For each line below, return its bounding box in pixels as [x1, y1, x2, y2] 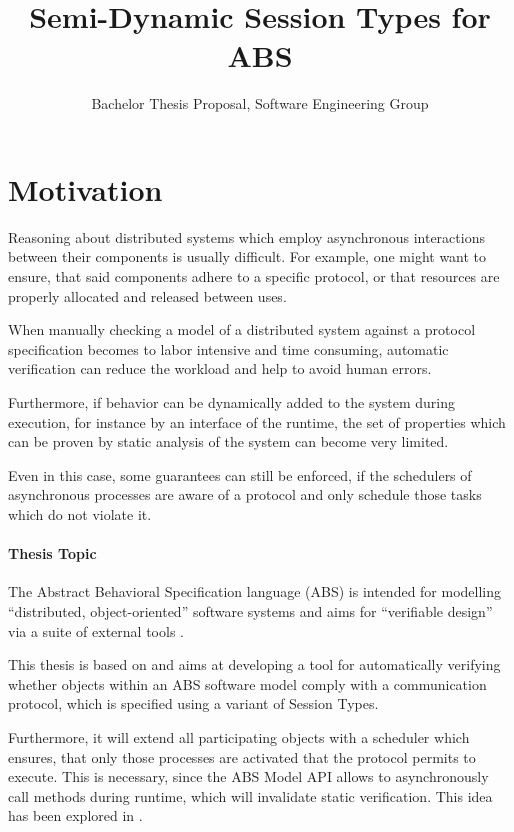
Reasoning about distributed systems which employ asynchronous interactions [8, 226, 485, 247]
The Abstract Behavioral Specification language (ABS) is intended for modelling [8, 581, 502, 602]
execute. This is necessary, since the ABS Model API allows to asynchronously [8, 766, 489, 787]
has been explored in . [8, 805, 143, 826]
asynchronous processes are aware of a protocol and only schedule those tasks [8, 484, 482, 505]
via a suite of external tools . [8, 620, 184, 641]
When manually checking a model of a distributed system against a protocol [8, 319, 476, 340]
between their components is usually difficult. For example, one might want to [8, 246, 487, 267]
